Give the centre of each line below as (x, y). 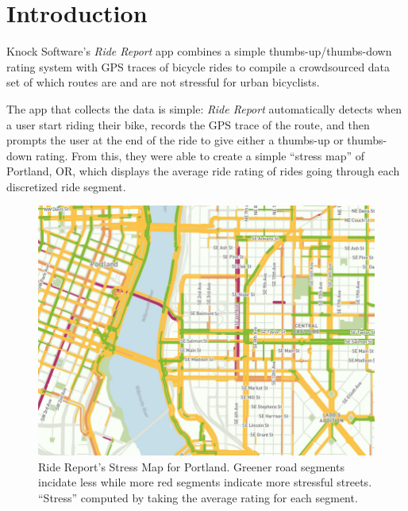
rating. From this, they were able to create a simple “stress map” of (200, 155)
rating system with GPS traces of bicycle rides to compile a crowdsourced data (198, 66)
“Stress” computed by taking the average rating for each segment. (198, 498)
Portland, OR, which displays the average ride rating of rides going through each (203, 171)
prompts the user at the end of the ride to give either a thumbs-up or (175, 140)
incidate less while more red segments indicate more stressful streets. (205, 482)
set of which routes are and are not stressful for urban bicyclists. (163, 82)
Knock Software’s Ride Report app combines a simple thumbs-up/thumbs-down (199, 51)
